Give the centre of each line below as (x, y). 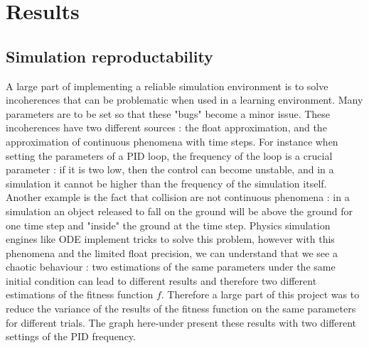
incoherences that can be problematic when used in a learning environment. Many (184, 100)
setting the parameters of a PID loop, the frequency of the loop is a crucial (169, 155)
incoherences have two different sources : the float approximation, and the (166, 127)
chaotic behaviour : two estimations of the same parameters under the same (171, 267)
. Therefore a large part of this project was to (260, 294)
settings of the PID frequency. (71, 336)
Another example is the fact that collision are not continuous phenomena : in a (178, 197)
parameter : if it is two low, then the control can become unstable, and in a (170, 169)
